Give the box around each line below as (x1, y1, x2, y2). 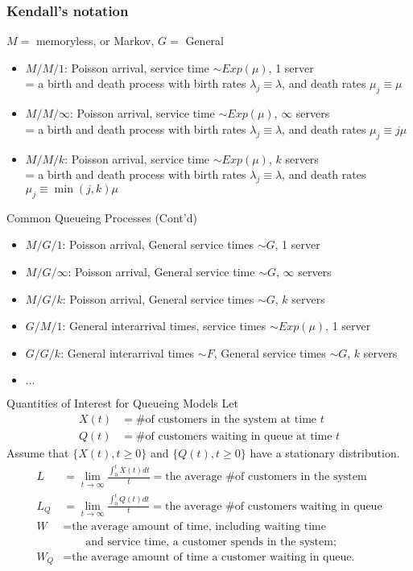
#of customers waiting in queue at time (135, 430, 332, 442)
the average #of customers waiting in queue (164, 500, 382, 512)
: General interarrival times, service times (62, 317, 266, 334)
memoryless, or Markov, (35, 32, 155, 49)
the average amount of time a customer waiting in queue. (72, 551, 355, 563)
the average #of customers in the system (165, 471, 367, 483)
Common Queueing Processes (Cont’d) (6, 209, 197, 226)
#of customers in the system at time (135, 413, 317, 425)
